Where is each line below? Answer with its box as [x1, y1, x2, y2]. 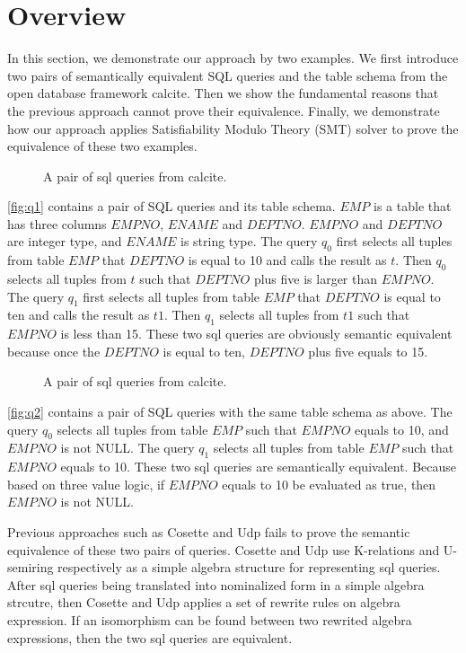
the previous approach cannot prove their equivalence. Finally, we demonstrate [7, 101, 440, 119]
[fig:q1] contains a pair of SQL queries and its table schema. [7, 197, 336, 216]
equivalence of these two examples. [7, 137, 198, 155]
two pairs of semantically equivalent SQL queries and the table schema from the [7, 66, 448, 84]
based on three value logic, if [7, 474, 165, 493]
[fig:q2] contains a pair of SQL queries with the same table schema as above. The [7, 402, 453, 421]
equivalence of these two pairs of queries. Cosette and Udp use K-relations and [7, 540, 440, 559]
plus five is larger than [253, 269, 378, 288]
